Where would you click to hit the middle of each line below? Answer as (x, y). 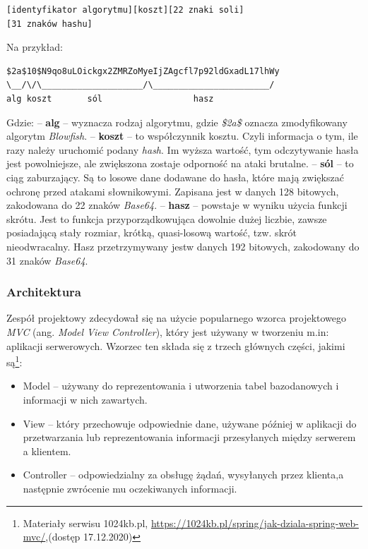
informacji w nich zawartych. (85, 399)
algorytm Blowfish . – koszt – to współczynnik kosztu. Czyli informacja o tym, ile (182, 136)
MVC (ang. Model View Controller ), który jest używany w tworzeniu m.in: (168, 331)
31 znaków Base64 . (47, 260)
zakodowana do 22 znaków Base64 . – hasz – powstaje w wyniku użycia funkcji (177, 205)
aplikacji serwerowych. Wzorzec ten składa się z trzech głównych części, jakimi (176, 345)
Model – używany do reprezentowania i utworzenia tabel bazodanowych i (181, 386)
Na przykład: (35, 47)
